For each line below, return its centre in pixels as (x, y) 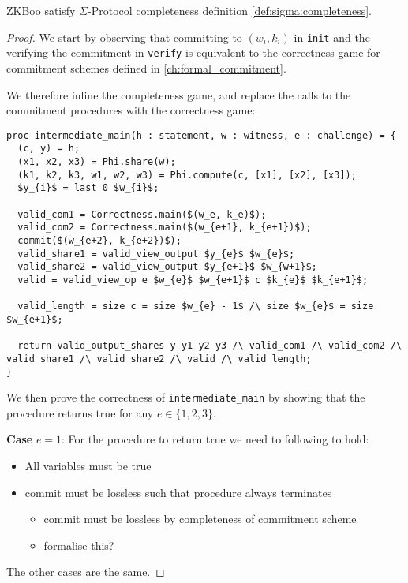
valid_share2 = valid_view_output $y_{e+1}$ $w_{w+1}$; (167, 267)
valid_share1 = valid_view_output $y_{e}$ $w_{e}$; (156, 254)
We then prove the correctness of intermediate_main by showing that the (186, 397)
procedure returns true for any (80, 412)
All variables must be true (88, 465)
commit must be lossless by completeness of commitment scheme (200, 519)
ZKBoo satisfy (41, 10)
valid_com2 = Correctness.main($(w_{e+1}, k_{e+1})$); (165, 228)
